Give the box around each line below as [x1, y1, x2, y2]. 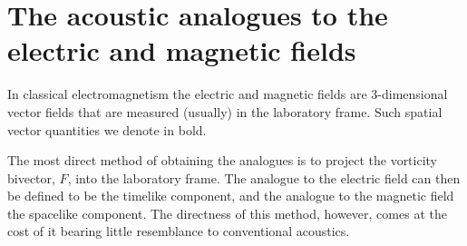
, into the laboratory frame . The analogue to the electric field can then [67, 168, 461, 187]
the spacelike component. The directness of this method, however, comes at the [7, 203, 447, 222]
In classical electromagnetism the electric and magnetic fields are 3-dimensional [7, 84, 448, 103]
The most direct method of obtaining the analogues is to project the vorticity [7, 151, 438, 170]
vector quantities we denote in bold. [7, 120, 207, 139]
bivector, [7, 168, 55, 187]
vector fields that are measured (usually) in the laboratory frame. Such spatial [7, 102, 443, 121]
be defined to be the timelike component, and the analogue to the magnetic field [7, 186, 454, 205]
